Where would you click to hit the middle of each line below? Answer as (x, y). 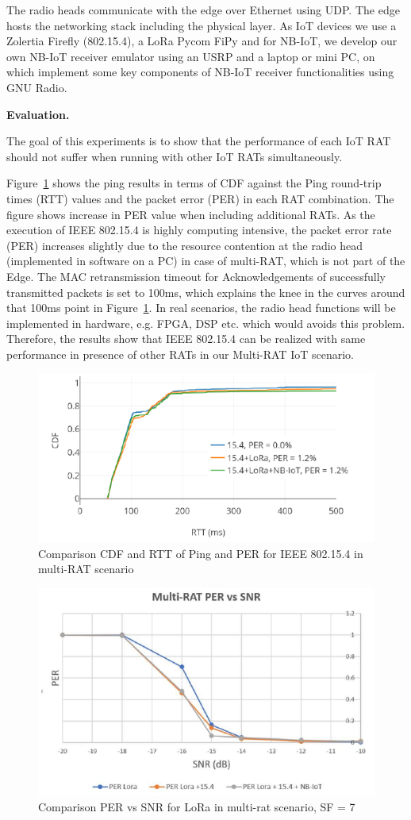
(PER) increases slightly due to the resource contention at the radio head (185, 245)
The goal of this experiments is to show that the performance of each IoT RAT (199, 141)
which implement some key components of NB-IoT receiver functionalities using (200, 72)
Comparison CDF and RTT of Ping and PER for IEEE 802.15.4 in (201, 553)
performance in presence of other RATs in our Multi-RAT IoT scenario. (180, 354)
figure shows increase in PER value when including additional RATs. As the (191, 214)
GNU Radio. (37, 87)
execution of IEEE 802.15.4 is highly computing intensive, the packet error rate (199, 230)
